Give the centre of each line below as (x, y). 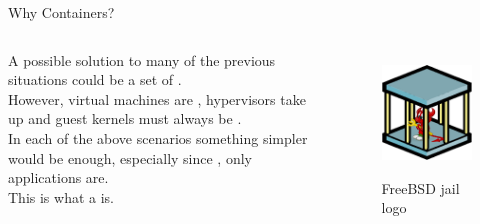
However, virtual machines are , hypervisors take (157, 98)
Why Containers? (61, 12)
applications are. (58, 177)
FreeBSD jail (420, 187)
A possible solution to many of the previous (142, 59)
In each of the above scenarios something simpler (158, 137)
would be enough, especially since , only (130, 157)
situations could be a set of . (95, 79)
